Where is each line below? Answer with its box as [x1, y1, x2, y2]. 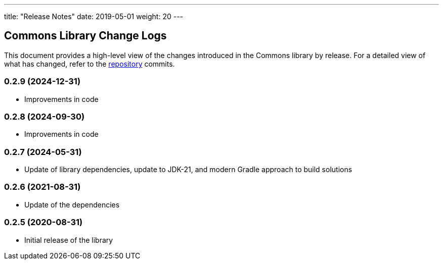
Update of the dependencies [24, 200, 120, 209]
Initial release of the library [24, 235, 113, 244]
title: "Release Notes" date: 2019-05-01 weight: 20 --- [4, 12, 184, 21]
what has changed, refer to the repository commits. [4, 59, 175, 68]
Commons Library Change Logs [4, 29, 167, 42]
